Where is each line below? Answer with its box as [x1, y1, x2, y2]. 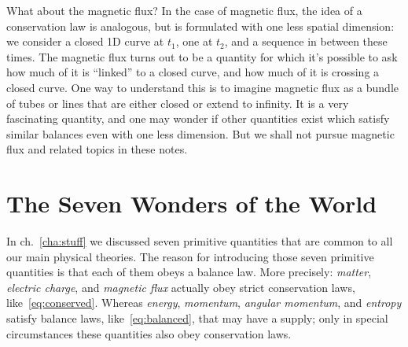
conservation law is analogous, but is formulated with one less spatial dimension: [6, 17, 395, 34]
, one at [175, 33, 213, 50]
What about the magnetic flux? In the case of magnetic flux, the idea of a [6, 2, 362, 18]
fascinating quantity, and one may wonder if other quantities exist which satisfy [6, 110, 390, 127]
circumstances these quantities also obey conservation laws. [6, 325, 292, 341]
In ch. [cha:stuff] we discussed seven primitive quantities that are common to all [6, 233, 393, 249]
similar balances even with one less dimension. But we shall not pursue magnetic [6, 125, 395, 142]
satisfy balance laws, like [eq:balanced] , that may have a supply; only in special [6, 310, 388, 327]
